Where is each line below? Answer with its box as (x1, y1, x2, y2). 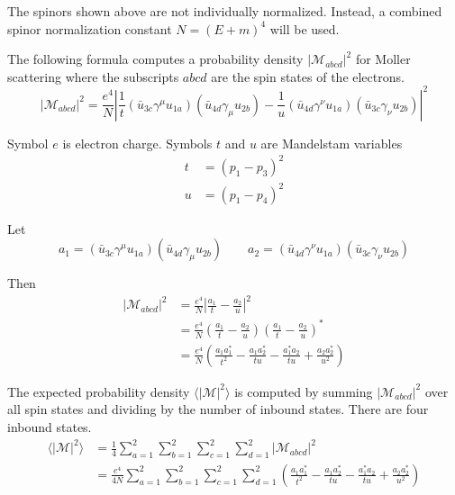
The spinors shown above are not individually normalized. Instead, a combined (7, 2, 442, 20)
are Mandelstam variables (260, 133, 403, 152)
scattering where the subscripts (7, 67, 179, 85)
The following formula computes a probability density (7, 49, 304, 68)
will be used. (269, 19, 340, 38)
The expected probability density (7, 382, 190, 400)
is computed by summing (234, 382, 373, 400)
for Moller (355, 49, 411, 68)
